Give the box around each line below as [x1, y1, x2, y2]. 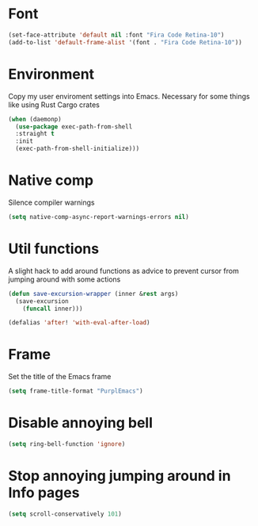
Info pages [8, 484, 80, 502]
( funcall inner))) [22, 305, 83, 313]
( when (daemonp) [8, 115, 62, 123]
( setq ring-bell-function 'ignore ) [8, 440, 126, 448]
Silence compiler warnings [8, 198, 95, 207]
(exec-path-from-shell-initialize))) [15, 144, 140, 153]
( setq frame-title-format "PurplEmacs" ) [8, 387, 144, 395]
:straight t [15, 130, 55, 138]
